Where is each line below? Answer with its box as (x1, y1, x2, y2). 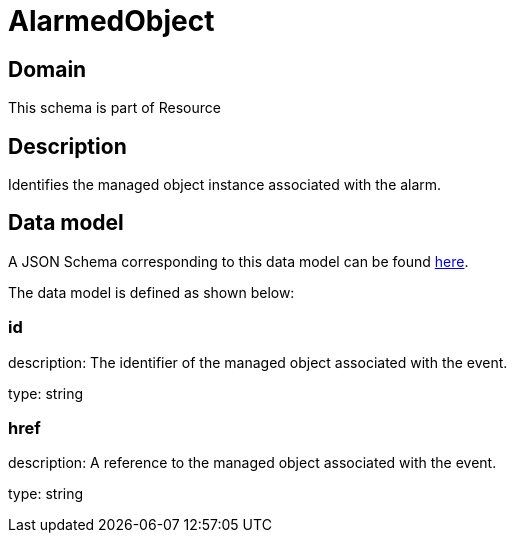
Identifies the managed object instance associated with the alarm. (8, 176, 442, 194)
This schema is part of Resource (8, 99, 221, 117)
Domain (8, 56, 87, 82)
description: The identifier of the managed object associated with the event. (8, 353, 508, 371)
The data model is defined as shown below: (8, 283, 295, 301)
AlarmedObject (8, 4, 215, 38)
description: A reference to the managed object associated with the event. (8, 454, 497, 472)
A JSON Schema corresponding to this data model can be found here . (8, 252, 469, 270)
